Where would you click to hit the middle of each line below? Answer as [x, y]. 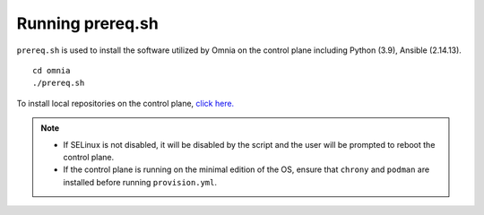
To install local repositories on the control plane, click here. [125, 103]
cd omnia [52, 70]
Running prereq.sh [87, 23]
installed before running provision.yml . [140, 182]
